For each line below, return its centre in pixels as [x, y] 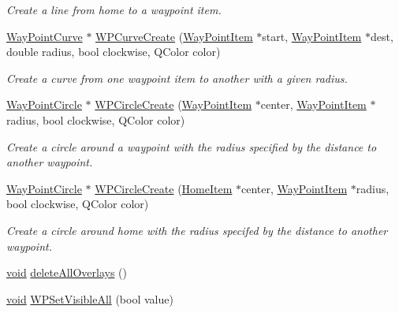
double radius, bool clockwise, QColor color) [114, 52]
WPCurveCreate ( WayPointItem [174, 36]
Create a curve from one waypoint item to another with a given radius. [177, 78]
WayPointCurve [45, 36]
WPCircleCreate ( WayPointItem [173, 104]
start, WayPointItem [312, 36]
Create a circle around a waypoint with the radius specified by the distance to [192, 146]
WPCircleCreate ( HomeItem [164, 188]
